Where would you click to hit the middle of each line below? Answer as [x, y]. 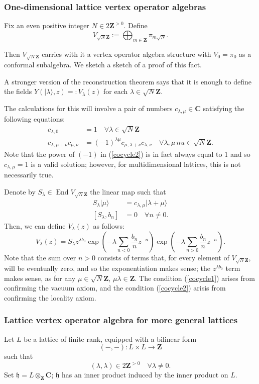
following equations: [35, 119]
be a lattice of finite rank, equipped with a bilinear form [110, 339]
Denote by [20, 191]
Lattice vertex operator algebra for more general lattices [121, 320]
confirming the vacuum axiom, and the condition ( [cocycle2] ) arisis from [115, 288]
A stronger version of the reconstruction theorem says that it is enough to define [128, 81]
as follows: [109, 226]
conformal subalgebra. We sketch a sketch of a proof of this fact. [103, 65]
